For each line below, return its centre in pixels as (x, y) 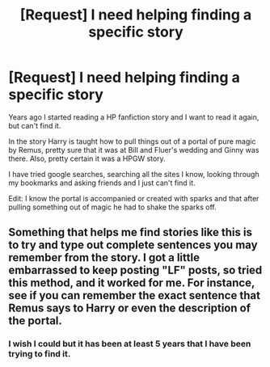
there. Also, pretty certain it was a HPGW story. (87, 158)
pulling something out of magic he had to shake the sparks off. (112, 207)
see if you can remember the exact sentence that (135, 295)
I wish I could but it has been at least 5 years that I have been (130, 344)
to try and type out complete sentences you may (133, 245)
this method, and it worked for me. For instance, (132, 283)
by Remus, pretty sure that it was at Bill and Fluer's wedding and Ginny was (134, 150)
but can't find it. (35, 125)
